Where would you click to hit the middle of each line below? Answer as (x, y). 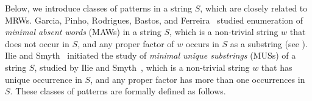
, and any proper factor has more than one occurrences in (198, 79)
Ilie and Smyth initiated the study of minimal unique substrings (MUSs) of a (151, 55)
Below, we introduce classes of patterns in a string (99, 8)
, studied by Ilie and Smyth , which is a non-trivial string (142, 67)
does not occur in (37, 43)
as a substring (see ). (269, 43)
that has (277, 67)
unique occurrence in (44, 79)
